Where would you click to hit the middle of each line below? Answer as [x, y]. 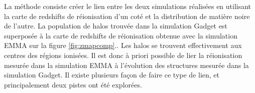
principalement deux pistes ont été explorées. [73, 84]
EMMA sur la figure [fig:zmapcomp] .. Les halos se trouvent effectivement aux [123, 45]
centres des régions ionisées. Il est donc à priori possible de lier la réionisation [123, 55]
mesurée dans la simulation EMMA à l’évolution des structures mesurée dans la [126, 65]
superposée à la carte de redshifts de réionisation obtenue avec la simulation [121, 35]
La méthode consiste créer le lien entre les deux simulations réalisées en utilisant [128, 6]
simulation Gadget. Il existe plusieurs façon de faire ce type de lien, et [112, 75]
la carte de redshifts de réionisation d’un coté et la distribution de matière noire [127, 16]
